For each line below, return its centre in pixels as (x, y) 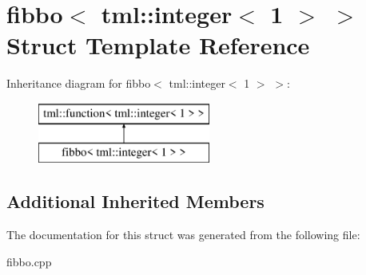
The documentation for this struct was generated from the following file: (183, 235)
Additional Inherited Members (135, 201)
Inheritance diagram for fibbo (79, 83)
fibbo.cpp (29, 261)
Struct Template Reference (158, 45)
